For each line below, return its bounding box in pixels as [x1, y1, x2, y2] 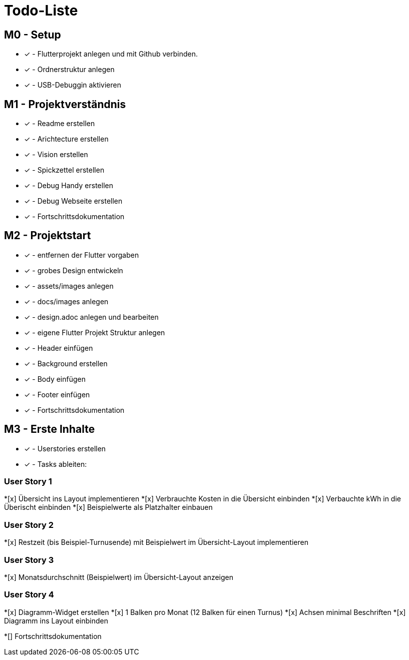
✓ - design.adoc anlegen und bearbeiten [24, 312, 159, 321]
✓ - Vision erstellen [24, 150, 88, 159]
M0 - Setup [4, 28, 61, 41]
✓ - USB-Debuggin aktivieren [24, 81, 121, 90]
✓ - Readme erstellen [24, 119, 95, 128]
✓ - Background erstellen [24, 359, 108, 368]
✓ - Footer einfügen [24, 390, 90, 399]
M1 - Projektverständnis [4, 98, 126, 111]
